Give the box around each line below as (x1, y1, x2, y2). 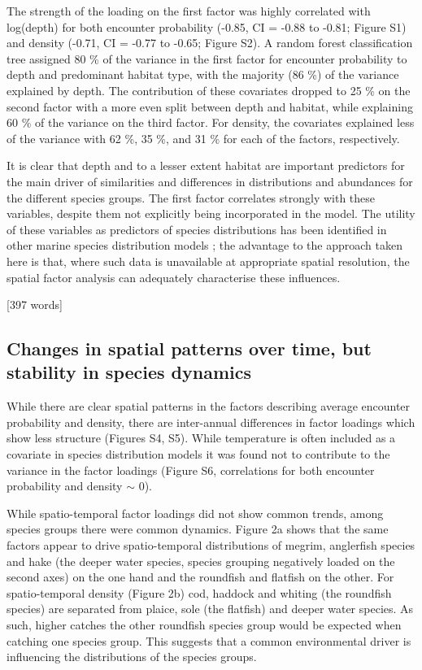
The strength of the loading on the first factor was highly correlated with (7, 2, 371, 19)
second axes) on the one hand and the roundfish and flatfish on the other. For (7, 568, 394, 585)
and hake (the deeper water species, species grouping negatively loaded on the (7, 552, 395, 569)
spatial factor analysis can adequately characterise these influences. (7, 268, 341, 285)
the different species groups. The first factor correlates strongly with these (7, 189, 376, 206)
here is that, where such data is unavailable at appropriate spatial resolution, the (7, 252, 410, 269)
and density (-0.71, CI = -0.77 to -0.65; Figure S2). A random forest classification (7, 34, 413, 51)
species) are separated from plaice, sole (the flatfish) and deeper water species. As (7, 600, 414, 617)
